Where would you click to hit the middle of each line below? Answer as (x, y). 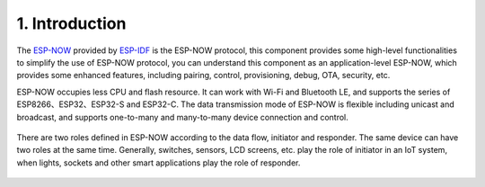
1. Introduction (71, 23)
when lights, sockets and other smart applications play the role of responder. (159, 163)
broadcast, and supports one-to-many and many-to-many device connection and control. (183, 117)
